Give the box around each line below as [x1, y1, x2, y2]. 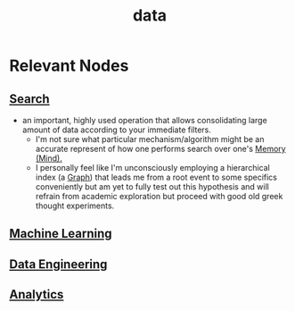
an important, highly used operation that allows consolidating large [21, 115, 267, 125]
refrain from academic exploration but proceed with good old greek [35, 191, 283, 201]
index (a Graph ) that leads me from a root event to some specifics [35, 172, 278, 182]
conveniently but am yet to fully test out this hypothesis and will [35, 181, 269, 192]
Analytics [9, 287, 64, 302]
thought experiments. [35, 200, 115, 211]
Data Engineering [9, 256, 108, 272]
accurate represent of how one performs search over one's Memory [35, 144, 287, 154]
